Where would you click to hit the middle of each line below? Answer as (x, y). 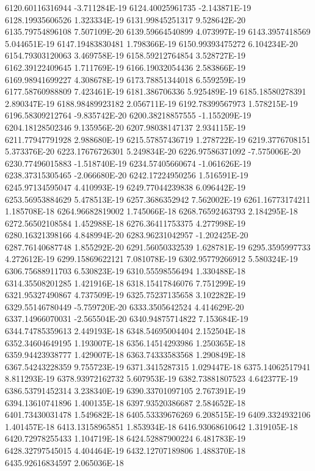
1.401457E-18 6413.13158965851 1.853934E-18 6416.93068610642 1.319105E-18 (151, 426)
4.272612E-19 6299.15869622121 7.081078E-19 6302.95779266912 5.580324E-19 (151, 259)
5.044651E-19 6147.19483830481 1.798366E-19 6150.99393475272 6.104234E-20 (151, 43)
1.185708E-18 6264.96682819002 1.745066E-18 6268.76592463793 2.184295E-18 (151, 211)
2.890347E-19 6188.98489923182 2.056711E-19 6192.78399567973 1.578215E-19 (151, 103)
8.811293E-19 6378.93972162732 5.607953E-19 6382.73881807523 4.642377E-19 (151, 378)
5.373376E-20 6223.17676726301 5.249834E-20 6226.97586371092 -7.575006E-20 (153, 151)
